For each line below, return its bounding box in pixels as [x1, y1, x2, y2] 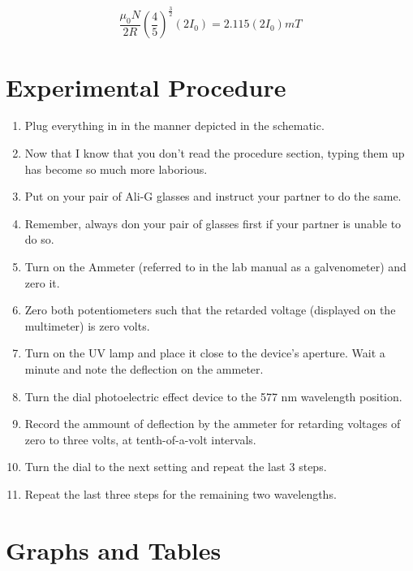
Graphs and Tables [6, 533, 222, 566]
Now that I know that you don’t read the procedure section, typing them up [24, 145, 405, 162]
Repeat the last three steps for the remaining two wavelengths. [24, 485, 337, 502]
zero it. [24, 274, 60, 291]
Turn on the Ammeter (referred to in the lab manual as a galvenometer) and [24, 258, 407, 275]
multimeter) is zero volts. [24, 317, 150, 334]
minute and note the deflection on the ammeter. [24, 361, 264, 378]
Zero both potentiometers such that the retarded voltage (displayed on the [24, 301, 396, 318]
